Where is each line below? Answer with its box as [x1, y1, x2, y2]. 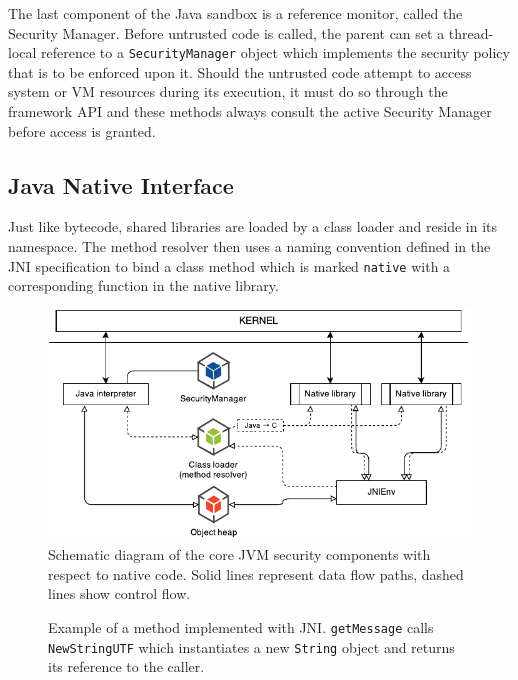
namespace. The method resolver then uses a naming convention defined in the [8, 236, 491, 257]
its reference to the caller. [48, 656, 205, 677]
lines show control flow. [48, 583, 191, 604]
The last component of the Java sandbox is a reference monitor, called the [8, 3, 463, 23]
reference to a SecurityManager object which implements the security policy [41, 42, 510, 63]
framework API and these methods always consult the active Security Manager [8, 101, 492, 122]
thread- [448, 22, 494, 43]
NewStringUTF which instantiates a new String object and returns [48, 636, 455, 657]
